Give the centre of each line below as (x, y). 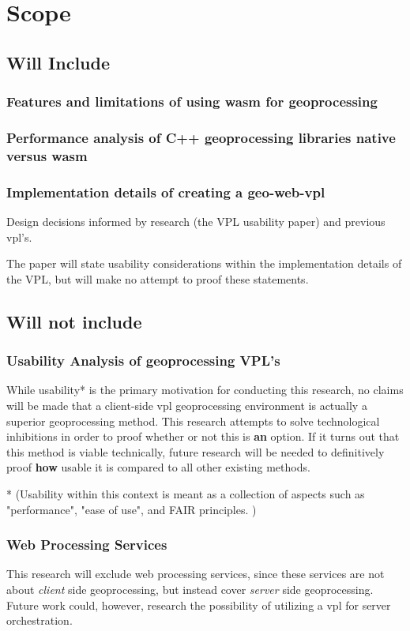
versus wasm (47, 155)
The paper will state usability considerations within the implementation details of (204, 263)
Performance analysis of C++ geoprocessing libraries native (201, 137)
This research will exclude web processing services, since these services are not (196, 574)
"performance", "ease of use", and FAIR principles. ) (132, 509)
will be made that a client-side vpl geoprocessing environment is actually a (187, 405)
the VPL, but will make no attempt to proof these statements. (158, 278)
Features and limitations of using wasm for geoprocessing (192, 101)
